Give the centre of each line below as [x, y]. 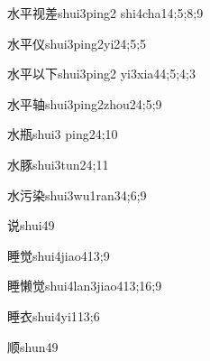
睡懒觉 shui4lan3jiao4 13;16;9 [85, 286]
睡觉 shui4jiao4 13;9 [59, 255]
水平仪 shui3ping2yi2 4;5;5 [77, 43]
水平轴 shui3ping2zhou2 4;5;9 [85, 103]
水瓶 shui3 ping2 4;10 [63, 134]
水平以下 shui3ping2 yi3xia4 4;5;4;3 [101, 74]
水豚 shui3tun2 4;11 [58, 164]
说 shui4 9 [31, 225]
